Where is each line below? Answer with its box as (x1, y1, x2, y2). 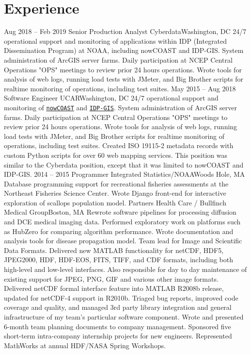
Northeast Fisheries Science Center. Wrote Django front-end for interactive (4, 188, 226, 198)
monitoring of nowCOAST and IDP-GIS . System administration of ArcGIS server (4, 102, 237, 112)
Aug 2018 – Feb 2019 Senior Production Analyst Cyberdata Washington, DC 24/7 (4, 26, 247, 36)
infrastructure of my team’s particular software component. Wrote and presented (4, 312, 244, 321)
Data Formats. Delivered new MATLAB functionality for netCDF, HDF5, (4, 245, 224, 255)
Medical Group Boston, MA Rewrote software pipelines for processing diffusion (4, 207, 236, 217)
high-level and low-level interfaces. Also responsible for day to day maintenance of (4, 264, 247, 274)
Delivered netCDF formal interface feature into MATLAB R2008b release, (4, 283, 224, 293)
